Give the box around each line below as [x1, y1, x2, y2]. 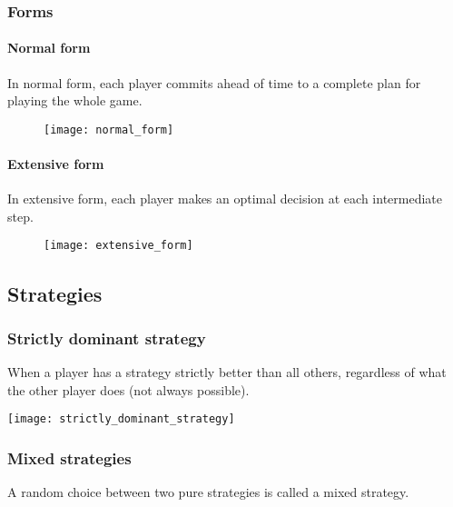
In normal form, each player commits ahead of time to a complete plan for [7, 73, 421, 92]
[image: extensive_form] [44, 239, 193, 253]
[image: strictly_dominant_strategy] [7, 413, 235, 426]
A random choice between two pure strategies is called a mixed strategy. [7, 482, 409, 502]
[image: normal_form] [44, 123, 174, 136]
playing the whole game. [7, 91, 143, 110]
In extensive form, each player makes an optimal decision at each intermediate [7, 189, 443, 208]
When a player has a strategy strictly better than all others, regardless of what [7, 363, 447, 382]
